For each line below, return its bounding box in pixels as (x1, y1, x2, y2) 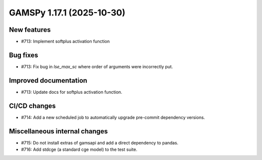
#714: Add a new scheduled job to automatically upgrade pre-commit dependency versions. (21, 114, 205, 120)
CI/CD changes (9, 102, 56, 110)
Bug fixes (9, 51, 38, 59)
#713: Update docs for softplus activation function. (21, 89, 122, 95)
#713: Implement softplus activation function (21, 39, 110, 44)
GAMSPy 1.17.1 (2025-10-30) (9, 7, 126, 18)
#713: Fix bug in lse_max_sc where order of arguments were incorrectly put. (21, 63, 173, 70)
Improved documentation (9, 76, 87, 85)
